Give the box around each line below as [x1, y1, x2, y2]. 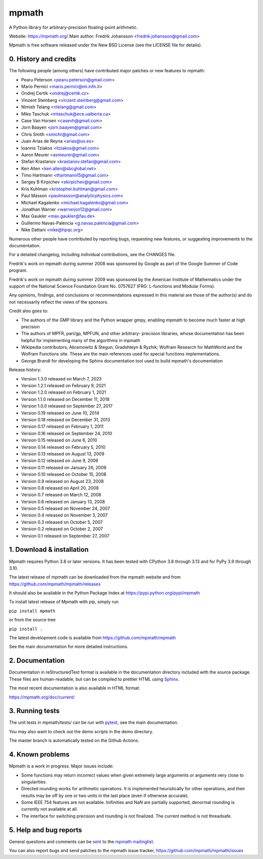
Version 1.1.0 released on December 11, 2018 [21, 396, 110, 402]
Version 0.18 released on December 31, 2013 [21, 417, 111, 422]
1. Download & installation [9, 545, 89, 554]
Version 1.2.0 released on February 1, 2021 [21, 389, 107, 395]
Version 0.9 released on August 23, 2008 [21, 478, 104, 484]
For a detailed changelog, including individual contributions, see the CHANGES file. [9, 252, 176, 258]
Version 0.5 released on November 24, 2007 [21, 505, 111, 512]
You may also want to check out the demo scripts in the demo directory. [9, 728, 153, 734]
